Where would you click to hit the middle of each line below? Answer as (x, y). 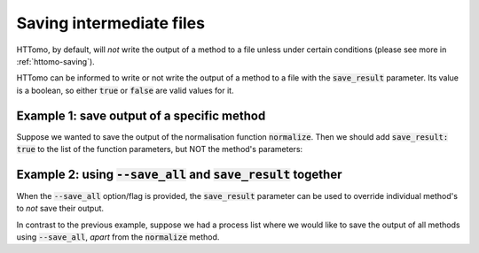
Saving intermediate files (111, 23)
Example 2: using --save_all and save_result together (179, 174)
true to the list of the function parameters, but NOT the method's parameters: (160, 149)
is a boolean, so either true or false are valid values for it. (125, 90)
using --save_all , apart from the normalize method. (118, 237)
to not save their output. (60, 209)
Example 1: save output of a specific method (141, 115)
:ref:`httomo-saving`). (55, 61)
